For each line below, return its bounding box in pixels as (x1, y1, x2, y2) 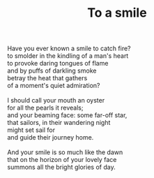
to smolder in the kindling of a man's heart (7, 52, 129, 60)
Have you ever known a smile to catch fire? (7, 44, 131, 53)
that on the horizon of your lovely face (7, 156, 117, 164)
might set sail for (7, 126, 56, 134)
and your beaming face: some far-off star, (7, 111, 128, 119)
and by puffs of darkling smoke (7, 66, 97, 75)
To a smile (86, 5, 148, 21)
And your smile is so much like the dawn (7, 148, 123, 156)
